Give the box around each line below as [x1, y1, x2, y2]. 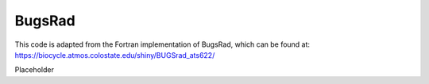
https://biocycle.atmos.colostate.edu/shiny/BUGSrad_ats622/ [14, 50, 215, 59]
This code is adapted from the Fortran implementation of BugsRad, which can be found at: [14, 40, 310, 49]
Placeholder [14, 65, 55, 74]
